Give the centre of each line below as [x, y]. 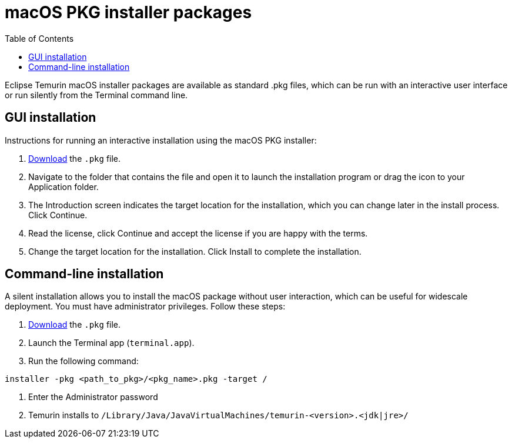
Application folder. [63, 186]
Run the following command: [83, 361]
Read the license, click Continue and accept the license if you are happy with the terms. [198, 233]
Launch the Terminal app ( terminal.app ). [111, 343]
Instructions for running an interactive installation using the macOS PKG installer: [161, 140]
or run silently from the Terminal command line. [96, 95]
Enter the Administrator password [93, 397]
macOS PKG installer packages [128, 12]
